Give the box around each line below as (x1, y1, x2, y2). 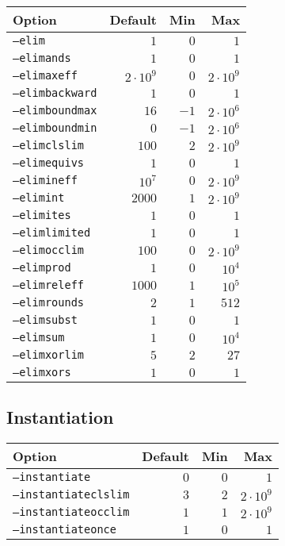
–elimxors (13, 366, 71, 379)
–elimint (13, 191, 65, 204)
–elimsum (13, 331, 65, 344)
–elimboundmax (13, 104, 97, 117)
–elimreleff (13, 279, 85, 291)
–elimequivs (13, 156, 85, 169)
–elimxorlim (13, 348, 85, 361)
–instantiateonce (13, 523, 116, 536)
